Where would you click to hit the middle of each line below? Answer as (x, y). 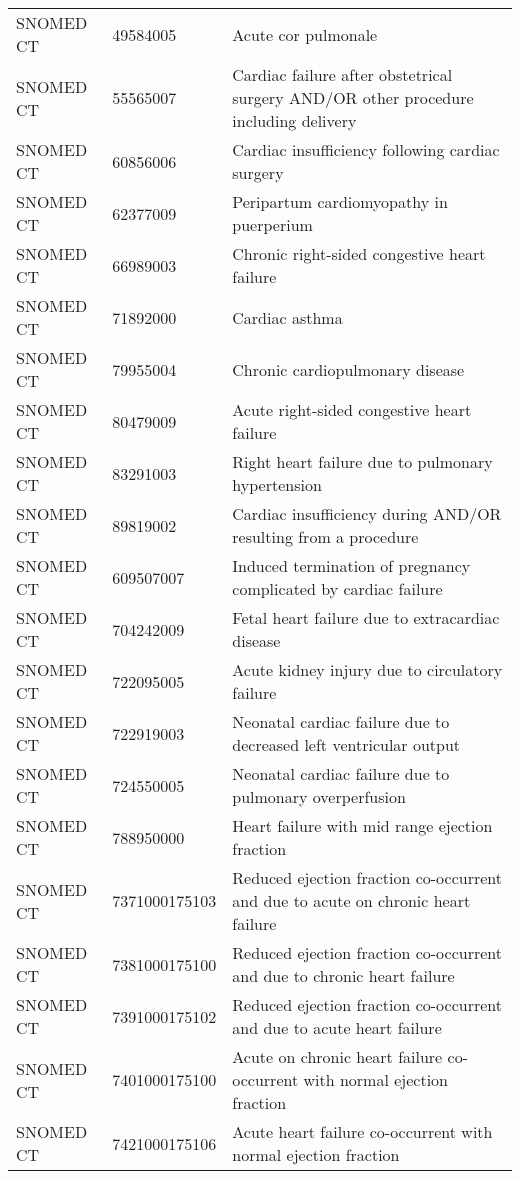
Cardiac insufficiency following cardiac (366, 149)
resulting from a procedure (325, 536)
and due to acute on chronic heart (351, 900)
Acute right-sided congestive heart (352, 409)
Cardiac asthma (287, 317)
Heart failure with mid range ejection (362, 825)
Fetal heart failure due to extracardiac (366, 617)
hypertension (277, 484)
